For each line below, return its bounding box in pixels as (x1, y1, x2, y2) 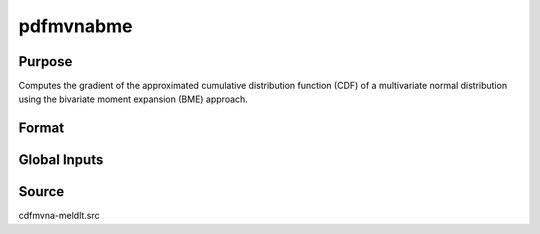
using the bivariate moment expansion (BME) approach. (18, 93, 249, 105)
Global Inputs (18, 151, 104, 169)
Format (18, 120, 65, 137)
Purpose (18, 53, 73, 70)
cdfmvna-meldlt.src (18, 210, 100, 222)
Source (18, 183, 65, 200)
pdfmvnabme (18, 15, 133, 37)
